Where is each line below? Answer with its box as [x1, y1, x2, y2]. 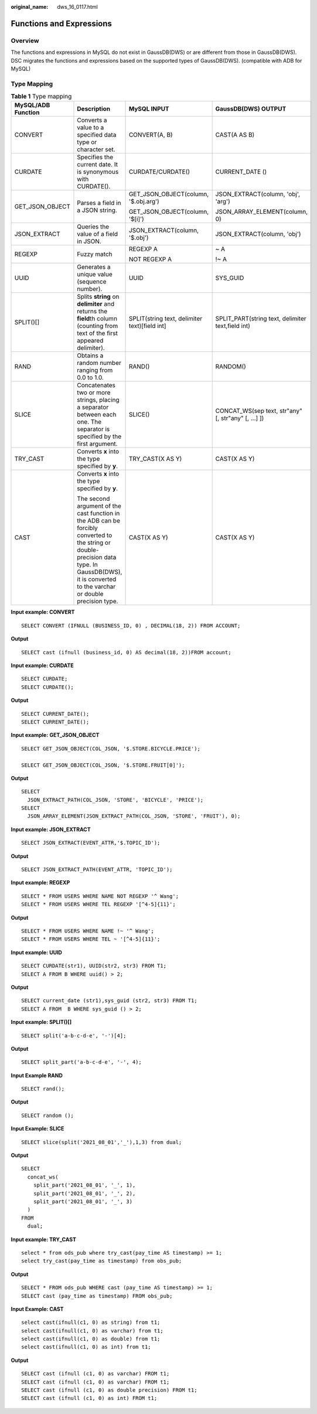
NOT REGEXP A [128, 255, 172, 264]
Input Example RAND [11, 1072, 63, 1079]
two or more [77, 388, 111, 397]
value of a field [77, 230, 118, 238]
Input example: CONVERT [11, 609, 75, 616]
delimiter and [77, 300, 115, 308]
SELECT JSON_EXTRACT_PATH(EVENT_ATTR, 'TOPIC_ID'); [21, 866, 173, 873]
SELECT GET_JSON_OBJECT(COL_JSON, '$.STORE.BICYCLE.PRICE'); [21, 745, 200, 752]
